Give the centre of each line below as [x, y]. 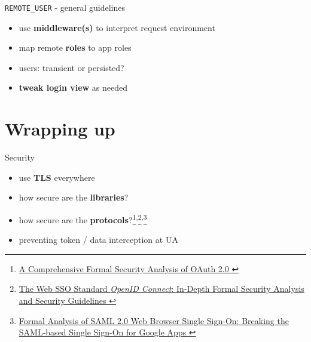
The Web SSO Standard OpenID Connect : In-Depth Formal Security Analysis [161, 289]
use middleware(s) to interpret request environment [117, 27]
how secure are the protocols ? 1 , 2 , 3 [83, 218]
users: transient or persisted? [71, 67]
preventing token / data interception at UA [98, 240]
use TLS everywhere [57, 177]
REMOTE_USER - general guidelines [65, 7]
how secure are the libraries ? [74, 197]
